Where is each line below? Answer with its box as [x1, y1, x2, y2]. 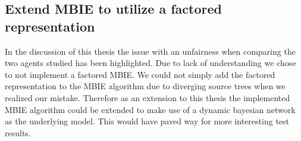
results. [5, 126, 31, 139]
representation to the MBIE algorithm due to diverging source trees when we [5, 80, 286, 92]
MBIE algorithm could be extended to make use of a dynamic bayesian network [5, 103, 296, 115]
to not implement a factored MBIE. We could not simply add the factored [5, 68, 275, 80]
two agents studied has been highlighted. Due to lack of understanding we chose [5, 57, 296, 69]
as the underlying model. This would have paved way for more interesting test [5, 115, 290, 127]
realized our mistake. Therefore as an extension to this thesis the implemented [5, 91, 290, 104]
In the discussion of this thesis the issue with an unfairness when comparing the [5, 45, 296, 57]
